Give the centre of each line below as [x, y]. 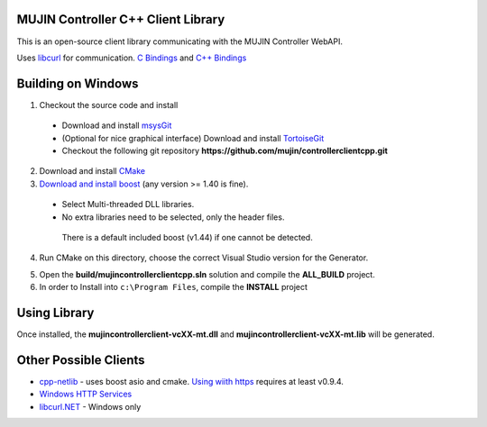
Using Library [55, 312]
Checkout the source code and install [109, 104]
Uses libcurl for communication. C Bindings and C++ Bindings [132, 58]
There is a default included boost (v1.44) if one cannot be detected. [187, 237]
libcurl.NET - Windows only [90, 406]
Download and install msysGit [117, 125]
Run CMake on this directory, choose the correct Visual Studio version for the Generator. [204, 258]
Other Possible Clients [81, 360]
